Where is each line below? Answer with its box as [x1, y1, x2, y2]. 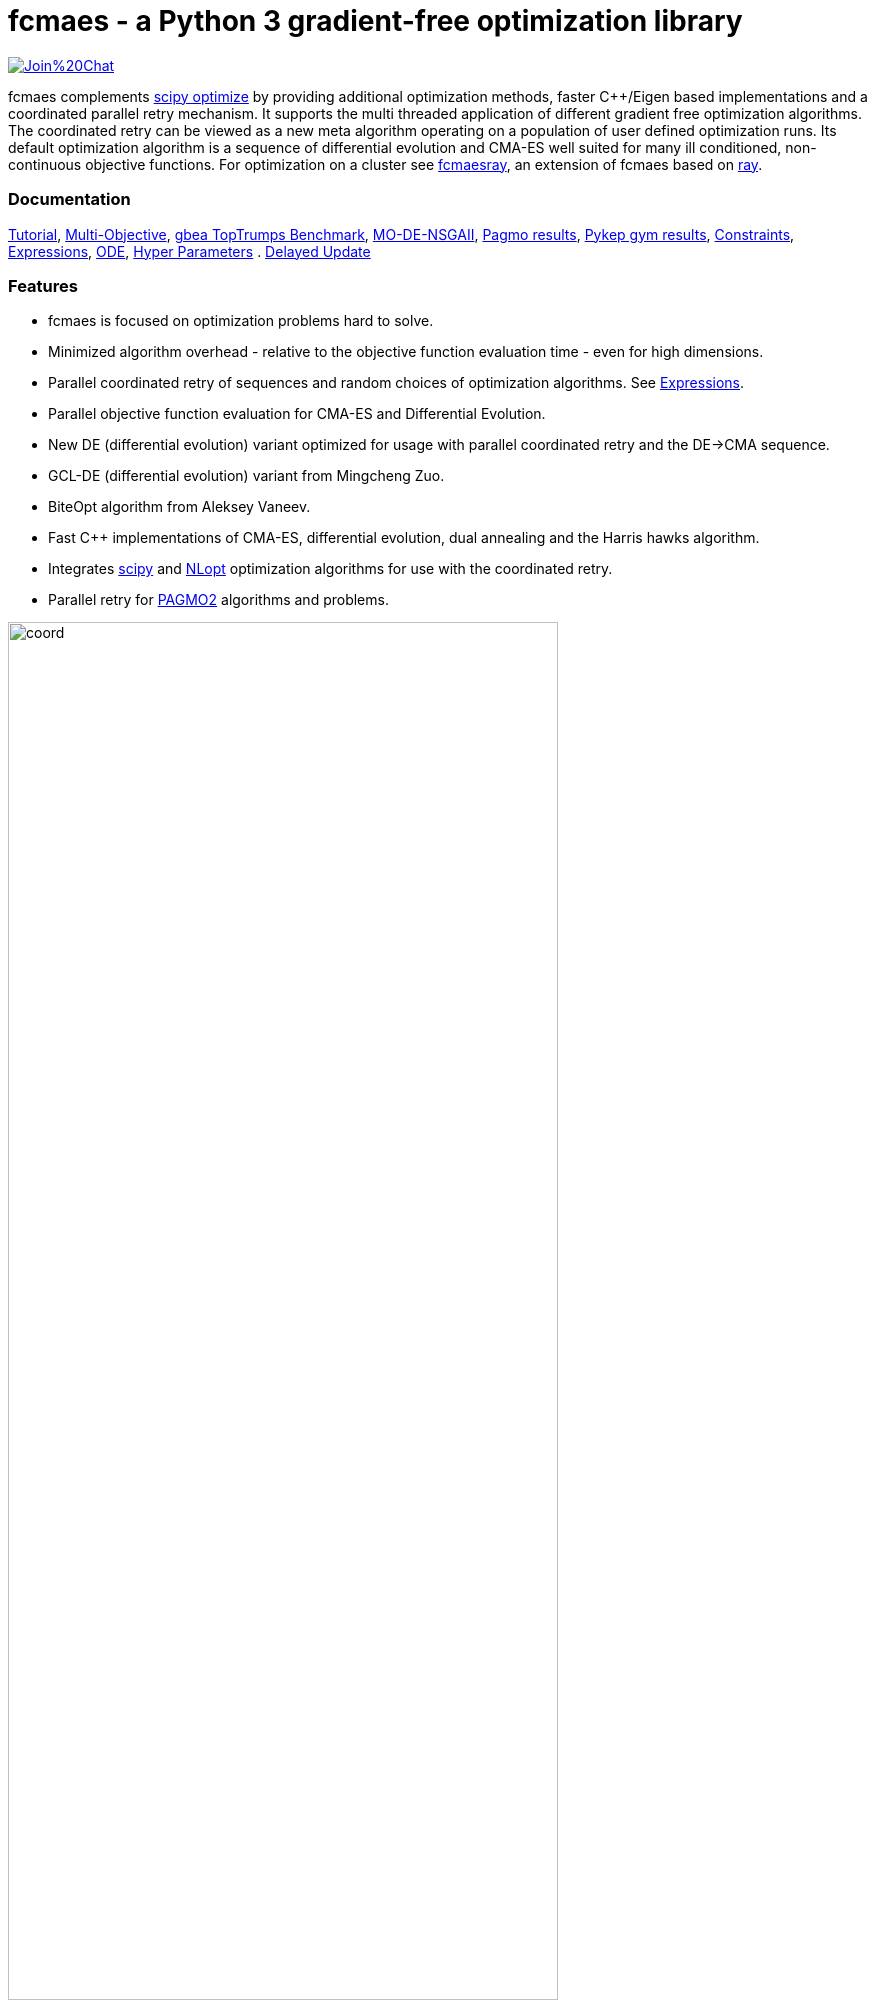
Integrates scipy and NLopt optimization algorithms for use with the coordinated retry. [48, 560, 613, 578]
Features [8, 275, 78, 296]
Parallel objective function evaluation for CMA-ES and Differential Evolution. [48, 405, 546, 423]
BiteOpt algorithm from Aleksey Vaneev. [48, 498, 311, 516]
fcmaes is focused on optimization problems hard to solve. [48, 312, 434, 330]
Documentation [8, 189, 131, 210]
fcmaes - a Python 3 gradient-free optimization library [8, 4, 743, 38]
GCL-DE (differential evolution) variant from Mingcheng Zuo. [48, 467, 445, 485]
